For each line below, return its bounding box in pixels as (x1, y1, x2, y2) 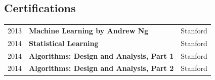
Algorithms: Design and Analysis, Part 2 (29, 63, 174, 73)
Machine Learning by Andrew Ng (29, 25, 149, 35)
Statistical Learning (29, 37, 99, 48)
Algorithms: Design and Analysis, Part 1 (29, 50, 174, 61)
